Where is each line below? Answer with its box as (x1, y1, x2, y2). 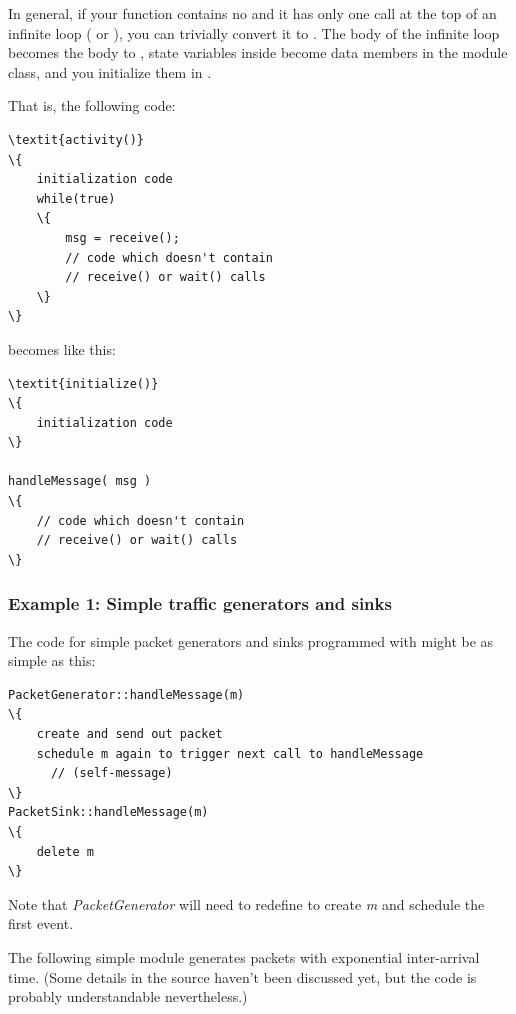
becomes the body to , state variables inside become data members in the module (8, 42, 508, 63)
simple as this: (8, 650, 96, 671)
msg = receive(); (65, 230, 180, 245)
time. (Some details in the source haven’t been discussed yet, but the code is (8, 966, 477, 987)
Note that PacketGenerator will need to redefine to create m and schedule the (8, 893, 485, 914)
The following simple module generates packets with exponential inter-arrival (8, 946, 480, 967)
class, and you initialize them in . (8, 61, 212, 82)
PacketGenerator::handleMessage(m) (8, 687, 245, 702)
